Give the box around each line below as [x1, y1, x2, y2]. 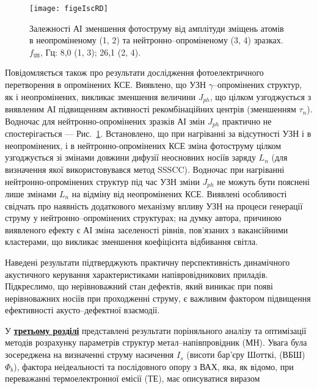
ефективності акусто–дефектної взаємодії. [5, 304, 160, 316]
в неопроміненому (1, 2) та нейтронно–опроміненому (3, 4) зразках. [29, 34, 283, 46]
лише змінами [5, 187, 57, 200]
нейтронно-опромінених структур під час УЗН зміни [5, 175, 200, 187]
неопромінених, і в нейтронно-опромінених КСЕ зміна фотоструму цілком [5, 139, 282, 151]
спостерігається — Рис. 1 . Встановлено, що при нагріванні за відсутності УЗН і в [5, 127, 312, 140]
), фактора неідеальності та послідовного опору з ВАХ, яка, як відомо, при [13, 360, 294, 373]
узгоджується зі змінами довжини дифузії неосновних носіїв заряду [5, 151, 256, 164]
